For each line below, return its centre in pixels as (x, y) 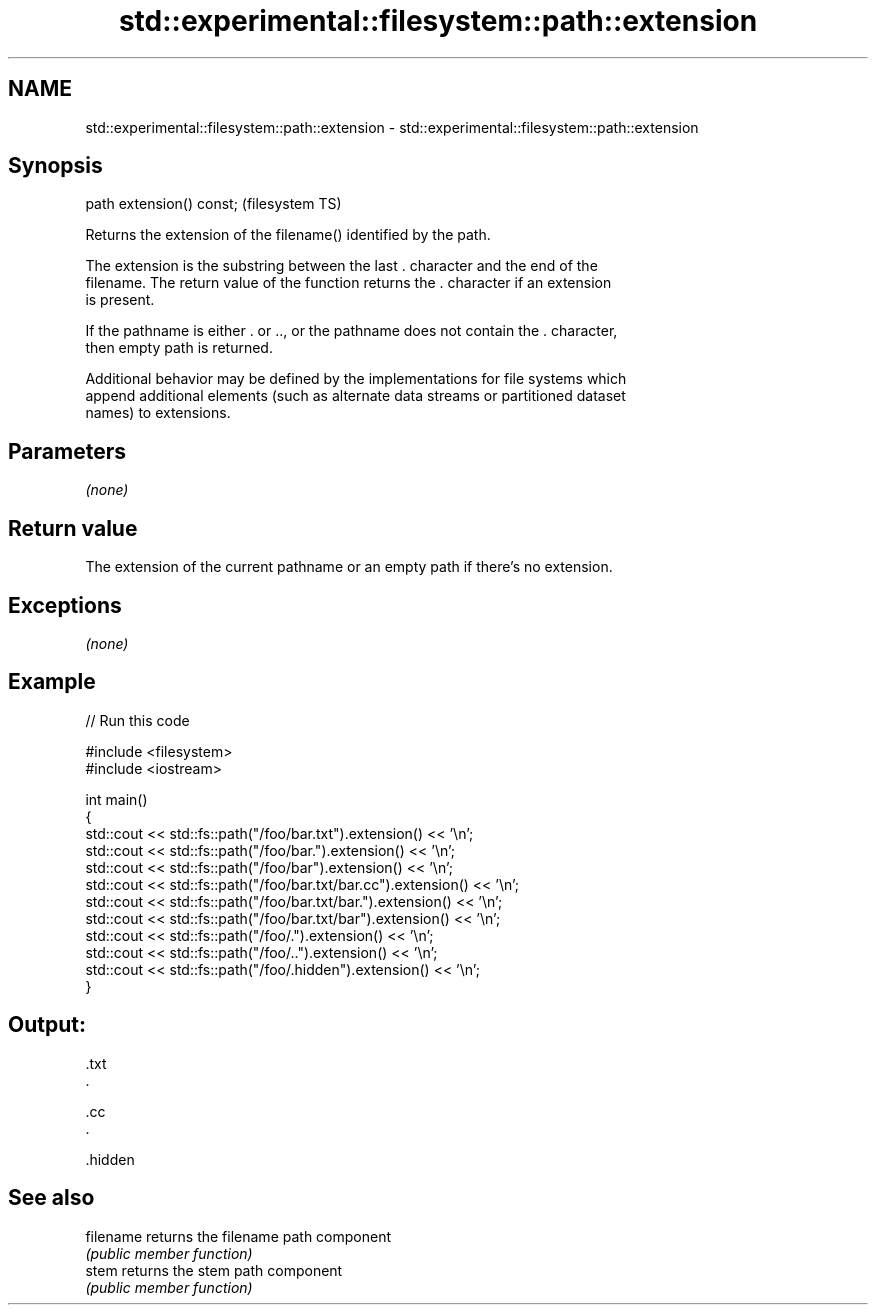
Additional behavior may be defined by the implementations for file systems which (356, 379)
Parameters (67, 451)
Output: (47, 1025)
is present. (120, 300)
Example (52, 682)
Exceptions (65, 605)
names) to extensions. (158, 413)
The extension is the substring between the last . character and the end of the (341, 266)
